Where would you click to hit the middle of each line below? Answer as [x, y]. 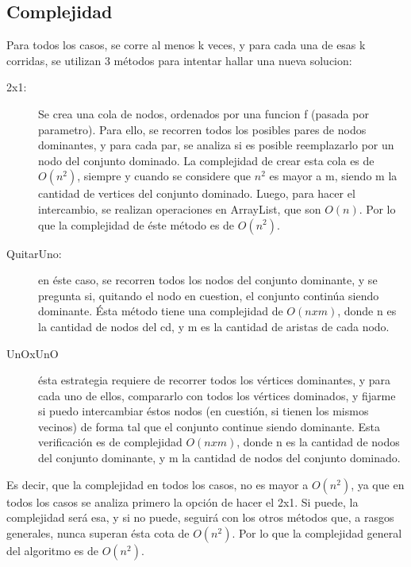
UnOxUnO [33, 353]
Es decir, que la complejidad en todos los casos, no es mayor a [157, 484]
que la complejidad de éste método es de [136, 224]
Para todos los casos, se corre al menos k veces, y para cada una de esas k [186, 45]
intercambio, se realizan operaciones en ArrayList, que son [180, 208]
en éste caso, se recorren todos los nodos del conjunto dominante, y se [208, 280]
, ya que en [378, 484]
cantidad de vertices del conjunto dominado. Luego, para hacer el [197, 193]
